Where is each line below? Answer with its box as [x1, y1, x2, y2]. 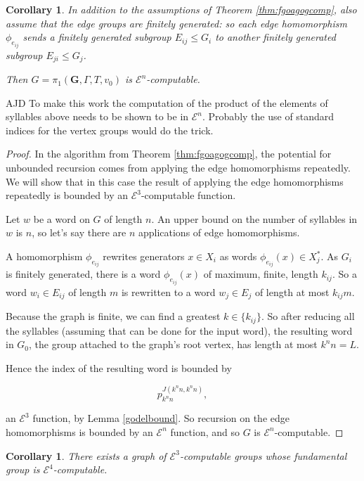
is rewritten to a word [121, 284, 216, 299]
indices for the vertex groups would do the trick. [6, 122, 214, 137]
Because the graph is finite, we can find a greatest [6, 309, 221, 323]
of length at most [254, 284, 330, 299]
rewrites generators [103, 249, 185, 264]
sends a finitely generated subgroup [22, 30, 171, 44]
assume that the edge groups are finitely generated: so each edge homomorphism [6, 15, 347, 30]
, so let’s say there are [32, 225, 126, 240]
